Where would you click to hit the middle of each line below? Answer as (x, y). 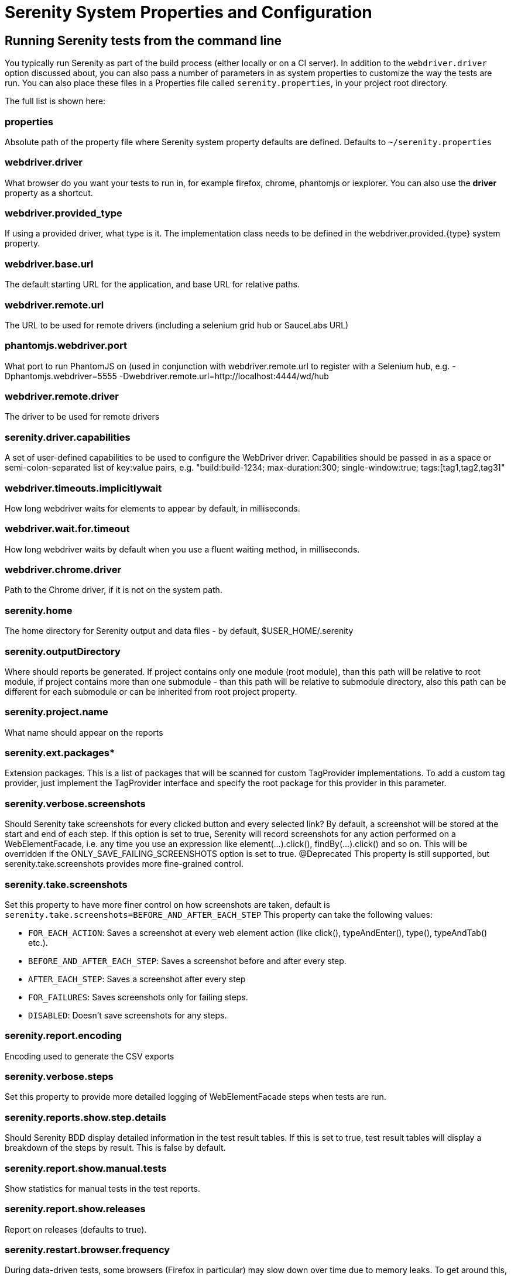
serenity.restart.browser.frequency (88, 1250)
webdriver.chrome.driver (63, 570)
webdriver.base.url (49, 264)
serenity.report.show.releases (75, 1209)
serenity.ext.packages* (60, 753)
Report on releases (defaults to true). (76, 1229)
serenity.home (39, 610)
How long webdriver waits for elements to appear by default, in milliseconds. (152, 508)
